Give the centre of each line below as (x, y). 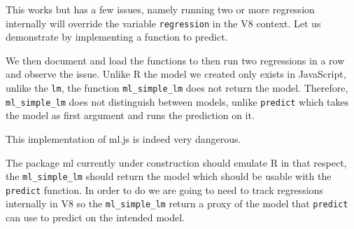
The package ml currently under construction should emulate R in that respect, (176, 162)
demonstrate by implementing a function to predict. (117, 37)
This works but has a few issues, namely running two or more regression (160, 9)
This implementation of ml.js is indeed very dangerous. (123, 138)
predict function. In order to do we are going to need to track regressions (164, 189)
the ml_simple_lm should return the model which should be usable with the (169, 176)
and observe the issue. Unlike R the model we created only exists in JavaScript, (176, 74)
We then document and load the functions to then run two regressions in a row (175, 60)
